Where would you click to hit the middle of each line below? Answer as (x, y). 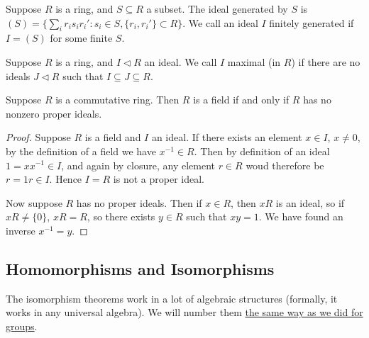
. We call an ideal (220, 22)
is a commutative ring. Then (117, 100)
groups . (22, 326)
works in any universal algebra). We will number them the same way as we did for (184, 312)
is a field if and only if (241, 100)
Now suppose (34, 202)
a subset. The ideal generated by (217, 9)
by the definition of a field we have (81, 151)
